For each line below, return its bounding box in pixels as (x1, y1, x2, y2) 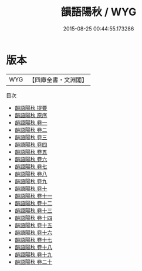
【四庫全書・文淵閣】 (29, 76, 88, 84)
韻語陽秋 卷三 (14, 133, 48, 141)
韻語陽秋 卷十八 (14, 243, 53, 250)
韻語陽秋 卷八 (14, 170, 48, 177)
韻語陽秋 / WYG (60, 5, 137, 19)
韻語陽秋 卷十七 (14, 236, 53, 243)
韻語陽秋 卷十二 (14, 199, 53, 206)
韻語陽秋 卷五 (14, 148, 48, 155)
